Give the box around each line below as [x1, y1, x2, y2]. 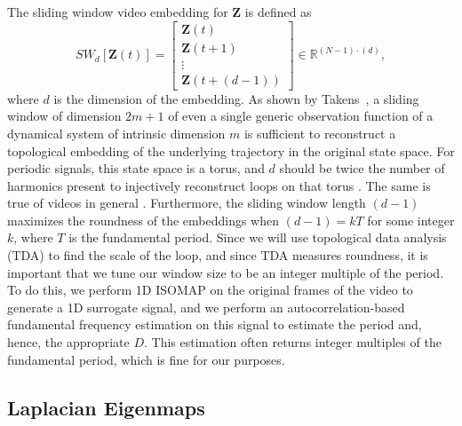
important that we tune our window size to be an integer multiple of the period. [7, 263, 444, 281]
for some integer [367, 210, 455, 229]
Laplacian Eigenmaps [7, 393, 205, 421]
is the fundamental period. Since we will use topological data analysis [68, 228, 447, 247]
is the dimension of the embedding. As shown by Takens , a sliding [53, 89, 419, 107]
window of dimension [7, 106, 122, 125]
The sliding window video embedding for [7, 3, 228, 20]
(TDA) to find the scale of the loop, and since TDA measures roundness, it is [7, 246, 428, 264]
